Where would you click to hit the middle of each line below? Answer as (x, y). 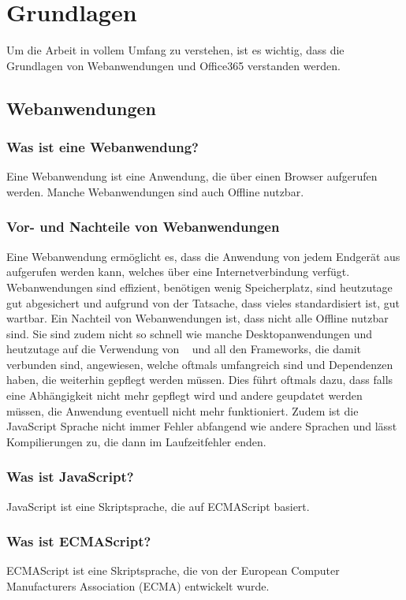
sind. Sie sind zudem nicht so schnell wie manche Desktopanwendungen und (190, 333)
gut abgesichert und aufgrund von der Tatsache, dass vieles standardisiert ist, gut (203, 302)
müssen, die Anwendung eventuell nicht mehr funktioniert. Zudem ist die (183, 410)
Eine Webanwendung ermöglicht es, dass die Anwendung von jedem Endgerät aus (203, 256)
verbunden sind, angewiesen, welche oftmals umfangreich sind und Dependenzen (200, 364)
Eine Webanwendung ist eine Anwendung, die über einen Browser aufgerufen (192, 176)
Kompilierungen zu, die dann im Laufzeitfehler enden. (136, 441)
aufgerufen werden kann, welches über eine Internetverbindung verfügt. (178, 272)
